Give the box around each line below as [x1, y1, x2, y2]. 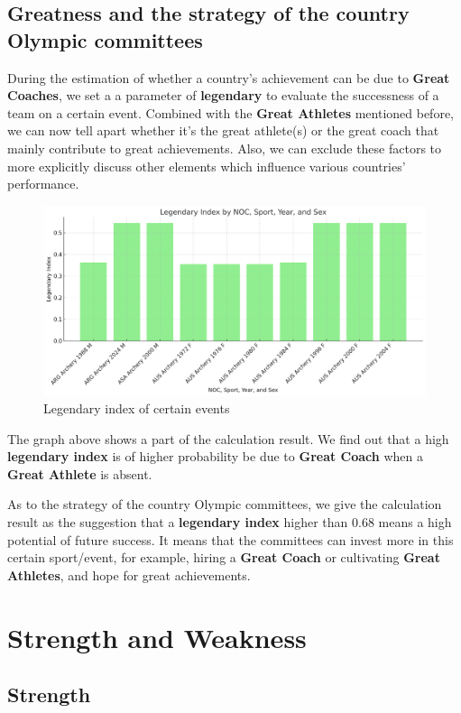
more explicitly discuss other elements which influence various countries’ [7, 156, 406, 175]
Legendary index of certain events [43, 399, 230, 418]
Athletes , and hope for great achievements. [7, 565, 251, 584]
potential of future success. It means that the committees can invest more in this [7, 530, 454, 549]
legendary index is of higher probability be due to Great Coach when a [7, 447, 423, 466]
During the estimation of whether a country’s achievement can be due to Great [7, 68, 450, 87]
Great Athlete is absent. [7, 464, 152, 483]
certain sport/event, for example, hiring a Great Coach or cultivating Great [7, 548, 440, 567]
